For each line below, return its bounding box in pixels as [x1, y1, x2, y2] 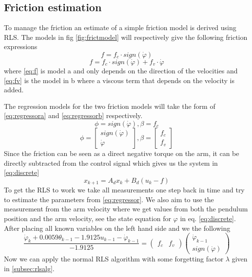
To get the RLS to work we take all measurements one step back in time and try [4, 185, 245, 195]
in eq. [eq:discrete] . [180, 213, 236, 223]
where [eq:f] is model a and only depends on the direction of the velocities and [4, 65, 238, 75]
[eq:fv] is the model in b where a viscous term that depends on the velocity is [4, 75, 234, 85]
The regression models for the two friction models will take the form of [4, 101, 215, 111]
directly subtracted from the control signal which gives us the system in [4, 157, 218, 168]
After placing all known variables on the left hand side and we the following [4, 223, 231, 233]
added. [4, 85, 24, 95]
